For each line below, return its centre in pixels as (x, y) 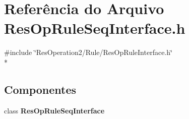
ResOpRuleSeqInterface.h (95, 28)
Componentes (40, 89)
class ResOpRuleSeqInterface (54, 110)
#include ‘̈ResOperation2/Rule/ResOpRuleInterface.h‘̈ (88, 52)
